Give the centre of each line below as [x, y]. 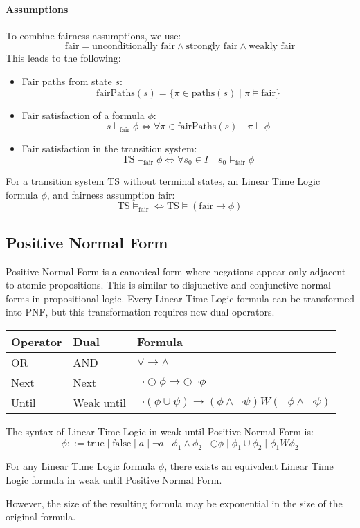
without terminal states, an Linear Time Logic [222, 181]
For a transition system [55, 181]
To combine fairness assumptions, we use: [93, 35]
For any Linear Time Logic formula [81, 466]
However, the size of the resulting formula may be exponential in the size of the [174, 503]
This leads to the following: [63, 58]
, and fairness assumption [101, 194]
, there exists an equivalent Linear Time [249, 466]
